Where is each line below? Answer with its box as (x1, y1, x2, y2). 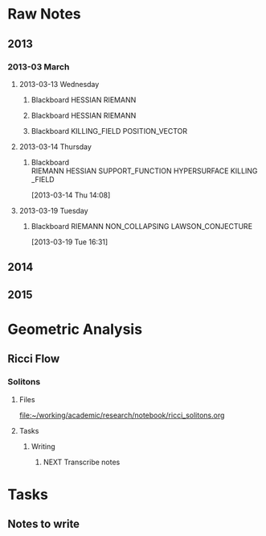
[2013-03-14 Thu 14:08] (31, 190, 111, 200)
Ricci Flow (7, 352, 60, 366)
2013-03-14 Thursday (18, 142, 92, 152)
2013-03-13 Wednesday (18, 79, 100, 89)
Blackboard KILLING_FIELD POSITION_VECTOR (31, 126, 188, 135)
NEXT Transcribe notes (43, 457, 121, 467)
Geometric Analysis (7, 320, 142, 339)
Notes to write (7, 517, 80, 531)
